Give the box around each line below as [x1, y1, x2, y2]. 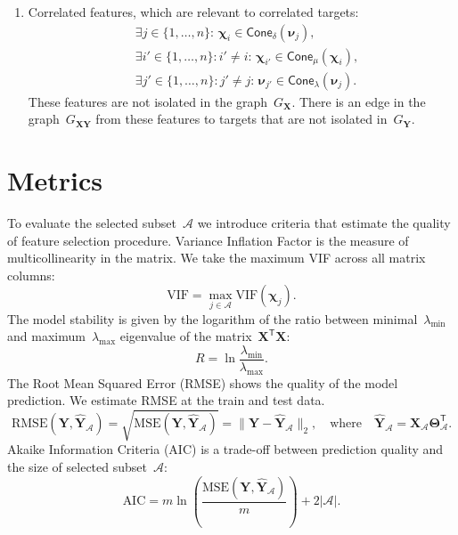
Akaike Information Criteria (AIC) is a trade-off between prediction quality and [7, 440, 444, 458]
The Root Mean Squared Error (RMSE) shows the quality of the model [7, 373, 398, 392]
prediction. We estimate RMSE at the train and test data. [7, 391, 325, 409]
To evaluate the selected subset [7, 214, 176, 231]
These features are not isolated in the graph [28, 92, 268, 110]
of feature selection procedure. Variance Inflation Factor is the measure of [7, 231, 409, 249]
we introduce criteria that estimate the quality [197, 214, 451, 231]
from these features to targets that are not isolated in [95, 109, 388, 128]
